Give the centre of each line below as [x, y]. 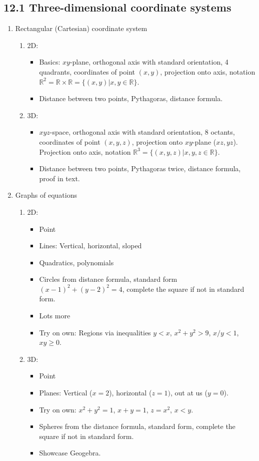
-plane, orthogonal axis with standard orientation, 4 [149, 62]
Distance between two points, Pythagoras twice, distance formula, [140, 168]
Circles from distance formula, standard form [108, 279]
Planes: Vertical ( [66, 393]
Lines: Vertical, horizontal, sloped [90, 246]
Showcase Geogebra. [70, 453]
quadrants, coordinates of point [87, 71]
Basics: [50, 62]
